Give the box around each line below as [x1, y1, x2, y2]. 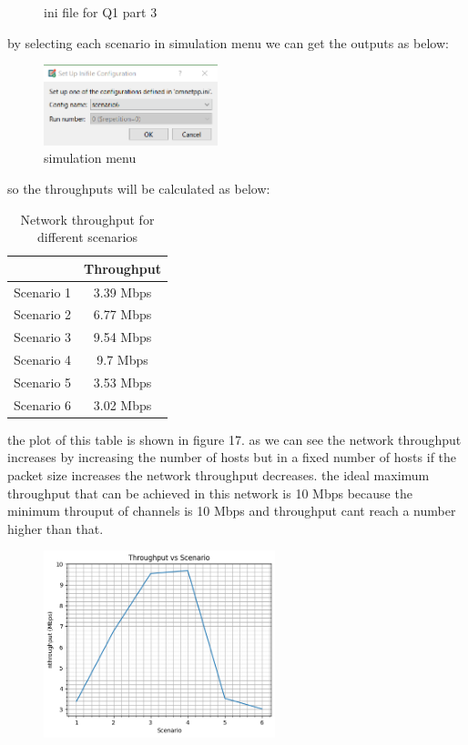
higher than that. [7, 518, 104, 538]
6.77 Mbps [93, 305, 152, 324]
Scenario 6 [14, 395, 72, 414]
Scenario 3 [14, 327, 72, 347]
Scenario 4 [14, 350, 72, 369]
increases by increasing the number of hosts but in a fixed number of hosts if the [7, 448, 457, 467]
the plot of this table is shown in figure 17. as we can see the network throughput [7, 429, 462, 448]
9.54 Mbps [93, 327, 152, 347]
